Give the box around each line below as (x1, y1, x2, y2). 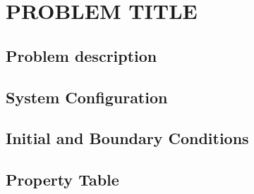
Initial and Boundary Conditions (6, 127, 249, 149)
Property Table (6, 169, 119, 190)
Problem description (6, 44, 157, 66)
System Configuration (6, 86, 168, 108)
